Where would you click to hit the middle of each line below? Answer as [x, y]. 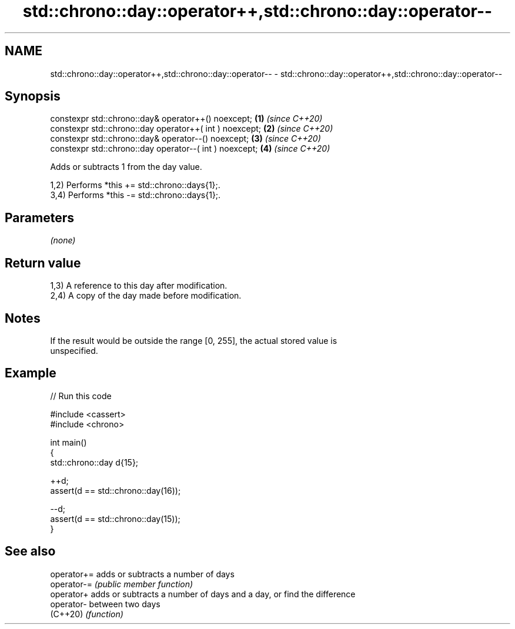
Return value [43, 263]
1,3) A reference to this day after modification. [139, 286]
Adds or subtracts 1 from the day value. [126, 167]
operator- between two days [105, 604]
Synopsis [33, 96]
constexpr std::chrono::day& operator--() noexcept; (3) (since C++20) [185, 139]
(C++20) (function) [87, 614]
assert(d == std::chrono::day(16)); [116, 490]
